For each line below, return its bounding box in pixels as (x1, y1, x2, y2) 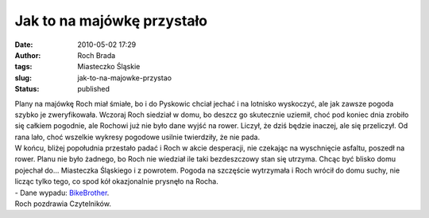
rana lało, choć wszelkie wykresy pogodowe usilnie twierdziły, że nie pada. (14, 132, 261, 142)
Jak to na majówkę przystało (14, 12, 208, 29)
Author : (14, 50, 41, 60)
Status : (14, 84, 40, 94)
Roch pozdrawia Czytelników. (14, 199, 111, 208)
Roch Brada (77, 50, 116, 60)
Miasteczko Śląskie (77, 62, 141, 72)
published (77, 84, 110, 94)
